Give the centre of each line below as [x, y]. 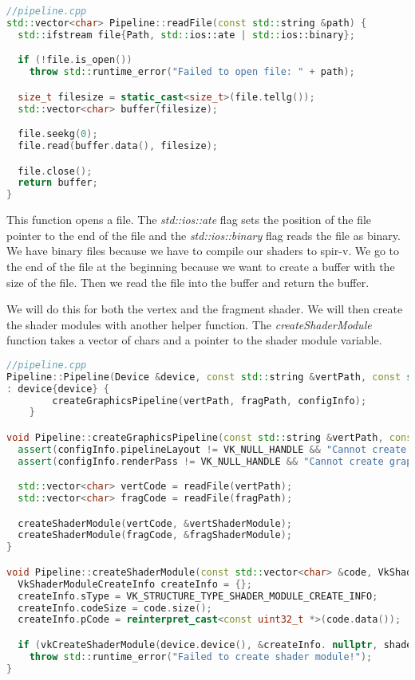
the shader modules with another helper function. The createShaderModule [189, 324]
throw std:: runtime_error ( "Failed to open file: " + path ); [192, 72]
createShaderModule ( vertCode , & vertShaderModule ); [155, 523]
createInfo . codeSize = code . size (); [115, 608]
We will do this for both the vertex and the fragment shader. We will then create [205, 309]
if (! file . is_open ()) [75, 60]
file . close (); [55, 171]
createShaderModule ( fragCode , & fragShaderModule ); [155, 535]
